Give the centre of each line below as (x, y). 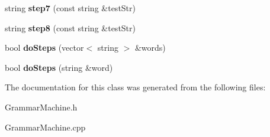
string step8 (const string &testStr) (70, 27)
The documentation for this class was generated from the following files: (135, 87)
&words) (150, 48)
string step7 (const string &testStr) (70, 8)
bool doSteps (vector (44, 48)
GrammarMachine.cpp (45, 127)
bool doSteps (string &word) (59, 67)
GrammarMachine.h (41, 107)
